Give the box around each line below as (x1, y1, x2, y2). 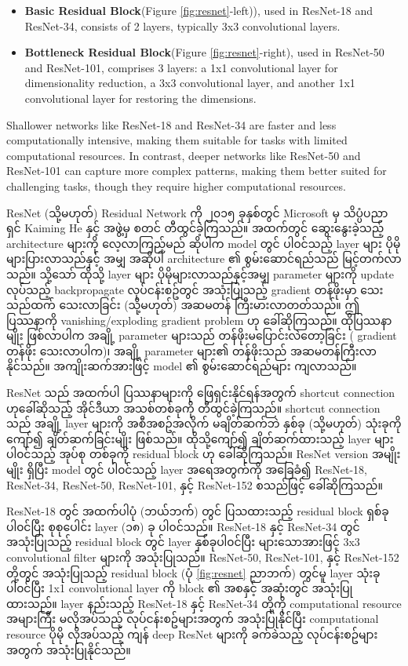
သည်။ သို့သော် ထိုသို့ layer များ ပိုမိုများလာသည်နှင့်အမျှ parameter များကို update (6, 265, 394, 282)
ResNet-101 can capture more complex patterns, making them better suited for (6, 162, 387, 179)
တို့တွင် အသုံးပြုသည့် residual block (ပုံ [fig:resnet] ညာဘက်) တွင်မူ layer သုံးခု (6, 564, 381, 580)
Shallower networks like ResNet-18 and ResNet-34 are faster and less (6, 116, 337, 133)
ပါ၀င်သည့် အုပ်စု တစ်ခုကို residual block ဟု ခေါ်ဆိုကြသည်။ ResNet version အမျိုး (6, 446, 401, 462)
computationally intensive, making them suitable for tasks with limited (6, 132, 348, 148)
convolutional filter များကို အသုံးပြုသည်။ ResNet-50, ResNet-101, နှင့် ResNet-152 (6, 549, 399, 565)
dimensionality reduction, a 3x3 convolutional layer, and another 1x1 (24, 75, 355, 91)
